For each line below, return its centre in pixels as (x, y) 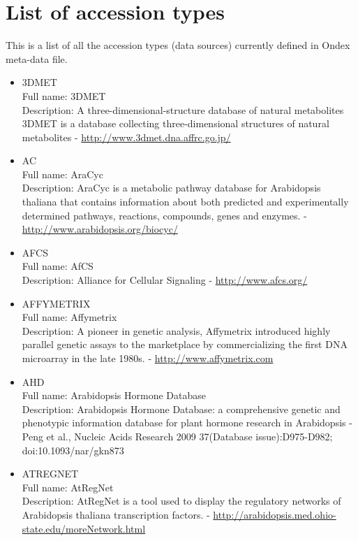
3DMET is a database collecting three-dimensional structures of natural (176, 123)
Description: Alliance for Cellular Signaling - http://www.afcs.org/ (165, 280)
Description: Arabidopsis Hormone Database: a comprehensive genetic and (181, 409)
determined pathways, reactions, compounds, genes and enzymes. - (164, 215)
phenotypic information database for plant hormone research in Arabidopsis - (187, 423)
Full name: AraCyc (62, 174)
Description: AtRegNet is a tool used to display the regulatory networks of (181, 501)
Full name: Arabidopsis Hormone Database (114, 395)
